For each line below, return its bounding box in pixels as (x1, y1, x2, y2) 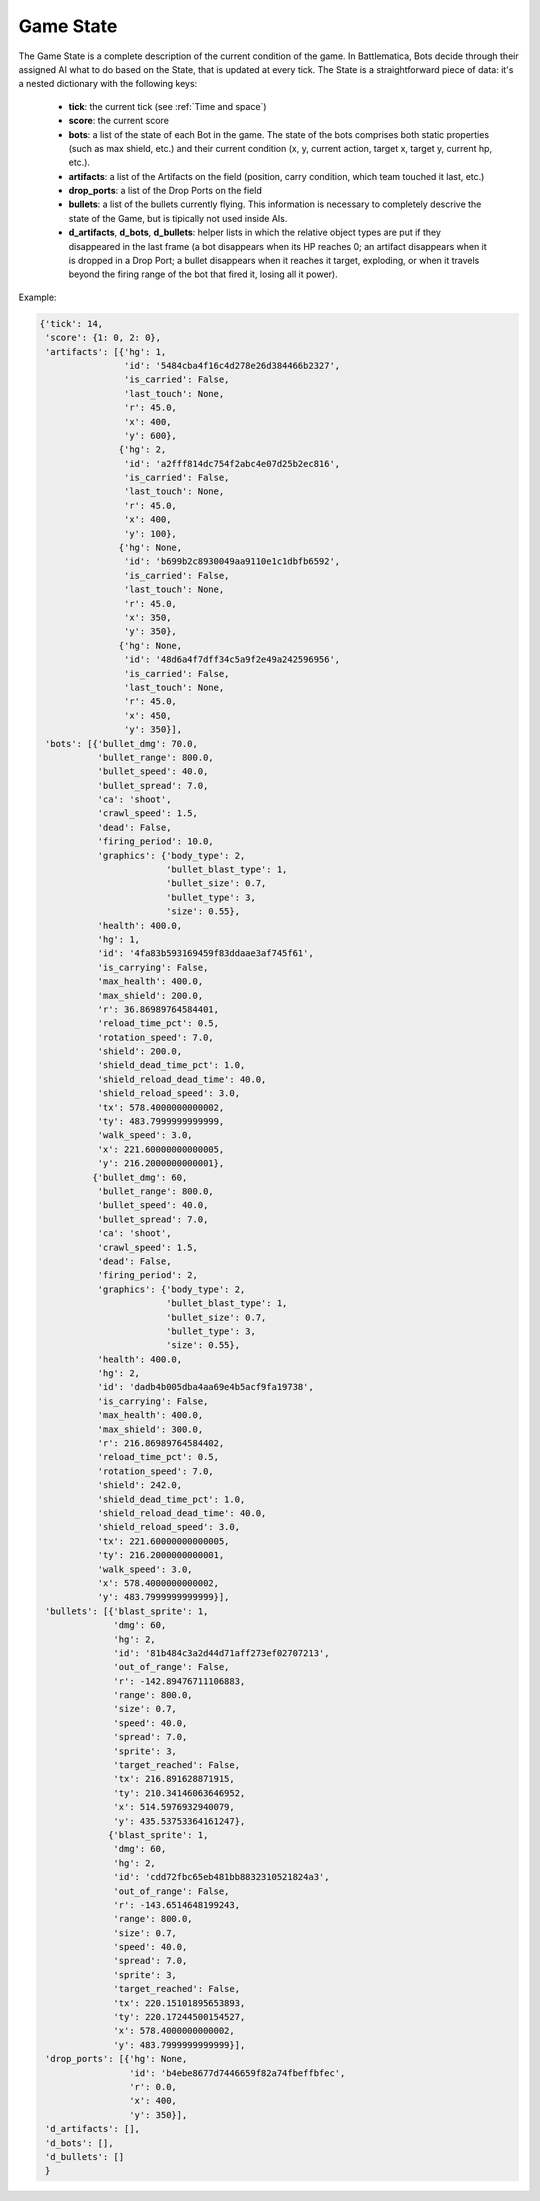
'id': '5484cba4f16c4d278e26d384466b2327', (123, 360, 341, 371)
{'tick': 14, (39, 318, 104, 329)
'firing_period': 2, (97, 1270, 199, 1281)
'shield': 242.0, (97, 1480, 183, 1491)
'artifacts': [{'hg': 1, (45, 346, 167, 357)
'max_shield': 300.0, (97, 1423, 204, 1435)
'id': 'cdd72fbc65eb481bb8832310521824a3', (113, 1871, 330, 1883)
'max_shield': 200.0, (97, 990, 204, 1001)
